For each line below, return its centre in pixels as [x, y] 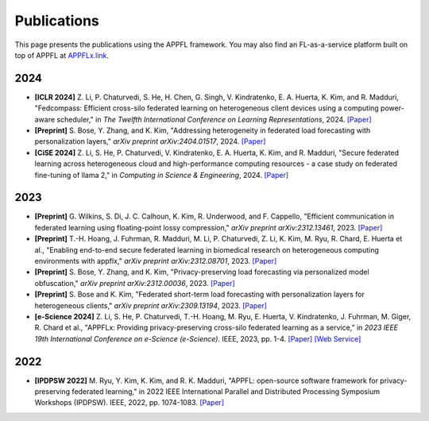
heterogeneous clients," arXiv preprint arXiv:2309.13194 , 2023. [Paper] [151, 305]
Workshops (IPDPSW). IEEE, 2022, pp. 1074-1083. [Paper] [129, 403]
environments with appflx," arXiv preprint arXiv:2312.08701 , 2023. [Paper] [156, 261]
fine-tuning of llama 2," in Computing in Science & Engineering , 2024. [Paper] [162, 175]
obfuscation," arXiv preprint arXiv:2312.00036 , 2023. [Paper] [135, 283]
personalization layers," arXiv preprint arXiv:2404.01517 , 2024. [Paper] [150, 141]
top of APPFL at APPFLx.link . [62, 55]
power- [392, 108]
